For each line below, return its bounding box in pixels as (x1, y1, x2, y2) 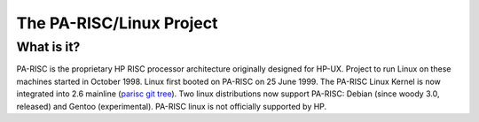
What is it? (16, 39, 81, 55)
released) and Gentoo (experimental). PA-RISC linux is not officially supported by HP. (16, 101, 327, 111)
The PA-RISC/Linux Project (16, 13, 218, 33)
